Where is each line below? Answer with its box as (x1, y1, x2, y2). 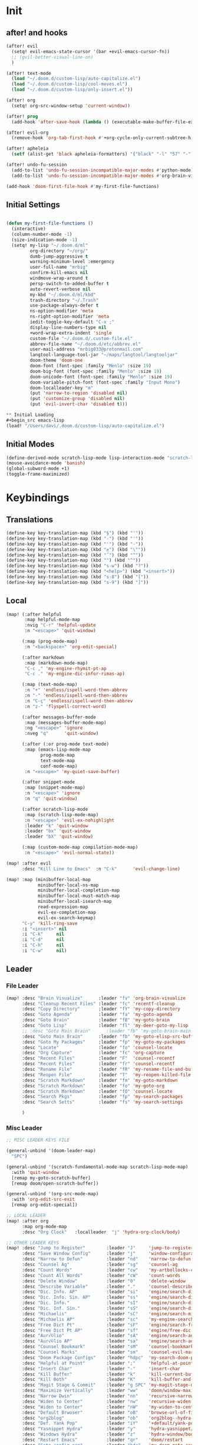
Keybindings (6, 491, 70, 504)
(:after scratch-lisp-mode (21, 806, 88, 812)
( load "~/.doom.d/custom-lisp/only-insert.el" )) (11, 87, 133, 93)
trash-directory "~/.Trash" (29, 297, 99, 303)
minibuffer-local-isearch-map (37, 899, 112, 905)
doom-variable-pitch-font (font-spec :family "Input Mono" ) (29, 379, 181, 385)
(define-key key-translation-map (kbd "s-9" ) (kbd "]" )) (6, 579, 149, 585)
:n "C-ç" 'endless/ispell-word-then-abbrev (24, 698, 133, 704)
